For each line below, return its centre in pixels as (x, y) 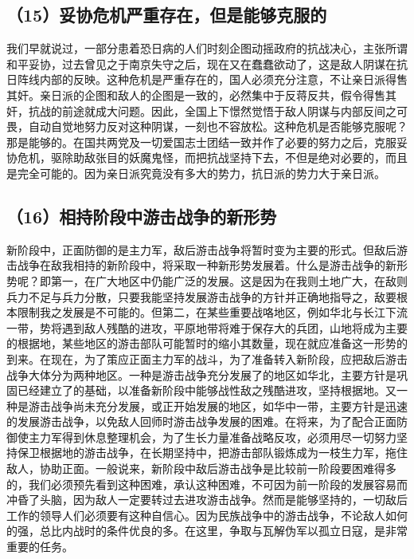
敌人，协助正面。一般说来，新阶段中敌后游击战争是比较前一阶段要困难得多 (201, 468)
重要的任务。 (40, 547)
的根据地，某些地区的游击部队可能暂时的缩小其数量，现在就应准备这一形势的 (207, 343)
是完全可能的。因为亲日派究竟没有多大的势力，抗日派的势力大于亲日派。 (196, 173)
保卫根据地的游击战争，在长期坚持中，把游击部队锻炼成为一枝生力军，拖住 (212, 453)
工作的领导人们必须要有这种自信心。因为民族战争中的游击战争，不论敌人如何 (207, 515)
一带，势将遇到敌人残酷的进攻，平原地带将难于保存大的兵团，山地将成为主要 (207, 327)
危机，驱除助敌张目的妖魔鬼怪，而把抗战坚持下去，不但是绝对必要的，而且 (212, 157)
